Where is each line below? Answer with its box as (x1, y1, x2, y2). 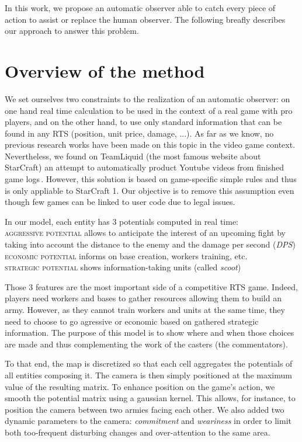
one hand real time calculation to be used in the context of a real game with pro (5, 104, 293, 116)
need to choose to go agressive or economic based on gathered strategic (5, 315, 259, 327)
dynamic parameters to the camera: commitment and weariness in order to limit (5, 415, 291, 427)
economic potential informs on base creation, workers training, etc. (5, 249, 248, 262)
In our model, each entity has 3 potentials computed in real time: (5, 215, 238, 227)
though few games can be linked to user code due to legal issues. (5, 196, 235, 208)
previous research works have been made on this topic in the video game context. (5, 138, 296, 151)
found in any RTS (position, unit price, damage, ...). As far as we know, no (5, 127, 274, 139)
